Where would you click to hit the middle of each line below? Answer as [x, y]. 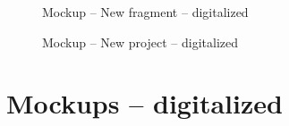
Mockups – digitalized [144, 103]
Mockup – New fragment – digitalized [145, 12]
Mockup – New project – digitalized [140, 42]
